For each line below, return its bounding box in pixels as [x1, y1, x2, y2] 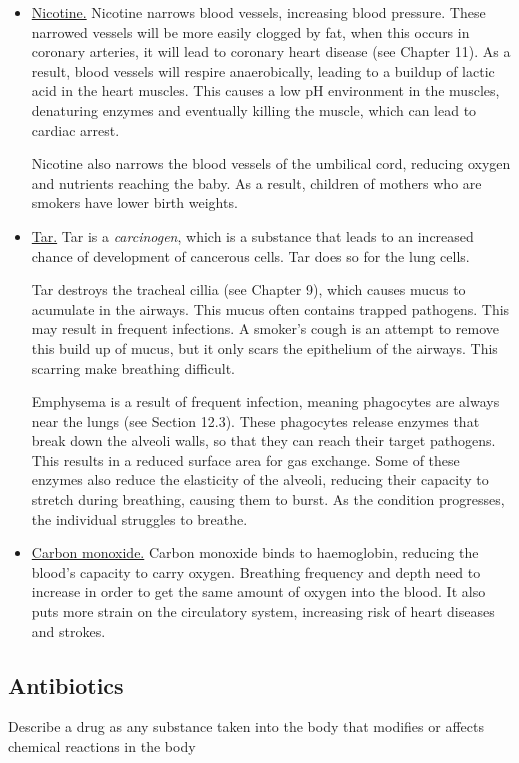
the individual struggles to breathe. [31, 508, 248, 529]
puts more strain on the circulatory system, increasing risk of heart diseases [31, 601, 495, 622]
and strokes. [31, 620, 106, 641]
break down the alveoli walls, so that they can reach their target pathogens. [31, 430, 496, 451]
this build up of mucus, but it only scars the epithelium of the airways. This [31, 337, 498, 358]
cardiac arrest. [31, 119, 120, 140]
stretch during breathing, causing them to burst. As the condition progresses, [31, 489, 505, 510]
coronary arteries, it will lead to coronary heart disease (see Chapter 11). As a [31, 41, 511, 62]
